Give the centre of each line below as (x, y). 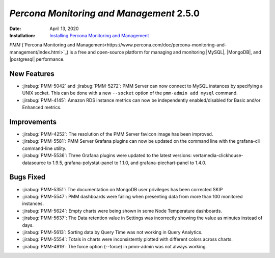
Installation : (22, 35)
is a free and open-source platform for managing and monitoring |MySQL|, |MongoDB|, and (166, 52)
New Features (32, 74)
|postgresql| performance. (37, 59)
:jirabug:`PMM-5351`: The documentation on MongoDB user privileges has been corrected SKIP (122, 189)
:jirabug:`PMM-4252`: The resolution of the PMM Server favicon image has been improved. (118, 134)
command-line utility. (44, 148)
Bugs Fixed (28, 177)
